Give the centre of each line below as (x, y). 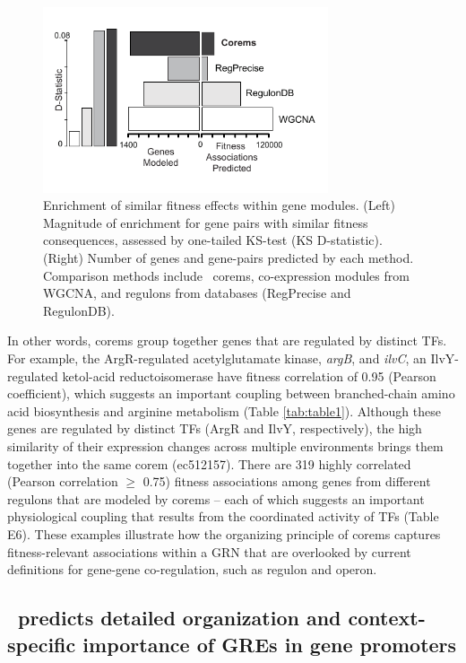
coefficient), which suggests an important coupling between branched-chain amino (231, 393)
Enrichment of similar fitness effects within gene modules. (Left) (219, 205)
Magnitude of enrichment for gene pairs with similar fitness (206, 222)
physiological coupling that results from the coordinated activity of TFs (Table (223, 516)
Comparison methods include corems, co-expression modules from (226, 275)
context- (387, 618)
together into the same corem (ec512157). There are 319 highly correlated (209, 463)
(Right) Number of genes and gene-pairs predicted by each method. (229, 258)
